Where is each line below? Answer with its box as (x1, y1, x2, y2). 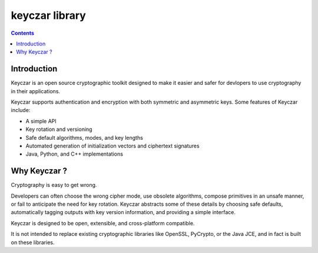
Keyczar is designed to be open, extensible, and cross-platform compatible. (11, 219, 195, 226)
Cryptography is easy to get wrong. (11, 182, 97, 189)
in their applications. (11, 87, 61, 94)
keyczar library (11, 9, 87, 22)
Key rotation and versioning (25, 126, 92, 133)
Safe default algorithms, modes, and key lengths (25, 134, 144, 141)
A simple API (25, 117, 57, 124)
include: (11, 107, 31, 114)
